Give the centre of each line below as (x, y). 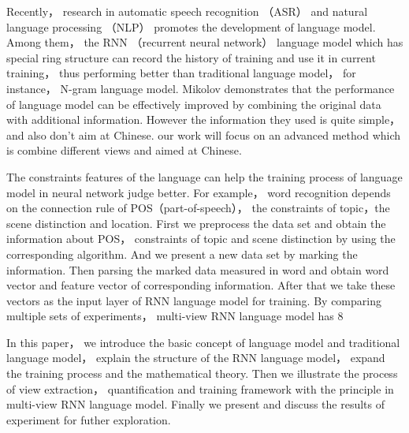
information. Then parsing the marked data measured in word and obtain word (198, 269)
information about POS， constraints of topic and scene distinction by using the (201, 239)
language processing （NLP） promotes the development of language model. (191, 26)
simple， (380, 119)
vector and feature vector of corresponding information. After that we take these (201, 285)
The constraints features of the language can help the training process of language (204, 176)
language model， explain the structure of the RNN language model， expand (196, 358)
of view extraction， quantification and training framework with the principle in (200, 388)
